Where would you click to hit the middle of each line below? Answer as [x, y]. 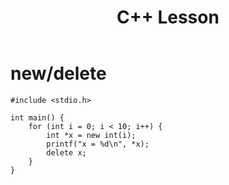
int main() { [37, 117]
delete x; [66, 152]
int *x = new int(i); [91, 135]
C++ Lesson [168, 17]
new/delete [58, 73]
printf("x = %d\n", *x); [98, 144]
